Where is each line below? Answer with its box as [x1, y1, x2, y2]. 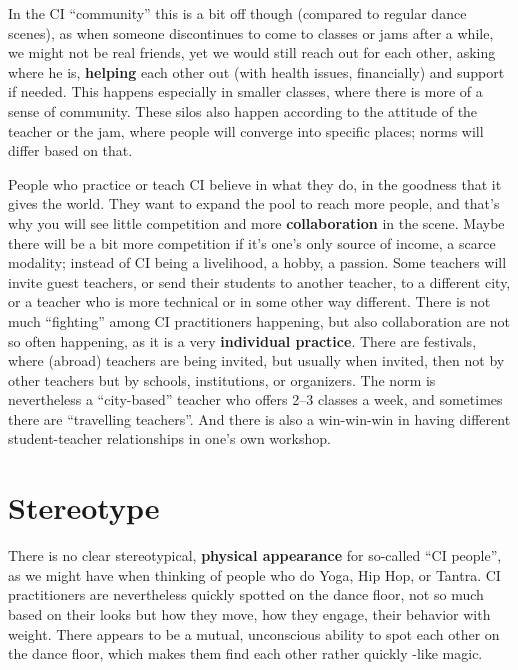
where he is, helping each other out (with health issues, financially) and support [8, 61, 505, 82]
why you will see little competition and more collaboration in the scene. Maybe [8, 212, 505, 233]
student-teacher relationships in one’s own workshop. [8, 428, 331, 449]
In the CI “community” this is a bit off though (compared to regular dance [8, 3, 467, 23]
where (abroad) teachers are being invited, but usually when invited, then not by [8, 350, 505, 371]
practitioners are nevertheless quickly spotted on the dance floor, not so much [8, 584, 484, 605]
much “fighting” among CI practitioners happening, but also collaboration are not [8, 310, 511, 331]
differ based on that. [8, 140, 133, 161]
